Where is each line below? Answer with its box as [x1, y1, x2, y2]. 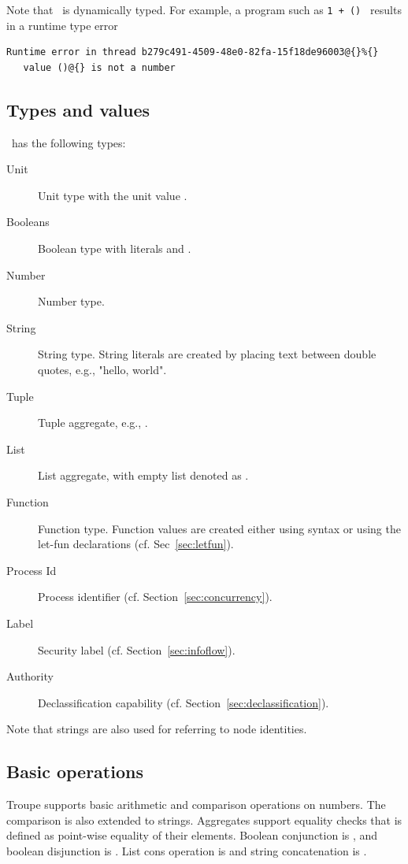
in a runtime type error [6, 17, 118, 33]
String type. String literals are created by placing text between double [38, 346, 376, 362]
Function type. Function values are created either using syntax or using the [38, 520, 401, 536]
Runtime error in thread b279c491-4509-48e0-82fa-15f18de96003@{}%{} [6, 46, 379, 58]
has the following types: [11, 134, 126, 150]
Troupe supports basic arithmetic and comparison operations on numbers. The [6, 796, 386, 813]
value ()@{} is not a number [23, 61, 176, 73]
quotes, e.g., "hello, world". [38, 361, 167, 377]
